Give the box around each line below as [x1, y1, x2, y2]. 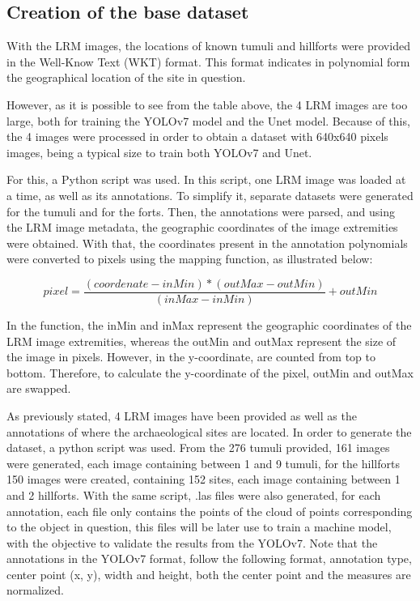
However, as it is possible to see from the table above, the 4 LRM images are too [6, 96, 408, 113]
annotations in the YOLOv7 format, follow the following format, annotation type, [6, 550, 412, 567]
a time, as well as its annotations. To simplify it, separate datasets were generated [6, 186, 414, 203]
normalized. [6, 582, 64, 599]
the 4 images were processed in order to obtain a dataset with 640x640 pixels [6, 128, 388, 145]
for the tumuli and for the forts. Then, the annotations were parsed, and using [6, 202, 396, 220]
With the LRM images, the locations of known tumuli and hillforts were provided [6, 37, 410, 54]
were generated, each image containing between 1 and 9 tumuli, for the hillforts [6, 454, 400, 471]
